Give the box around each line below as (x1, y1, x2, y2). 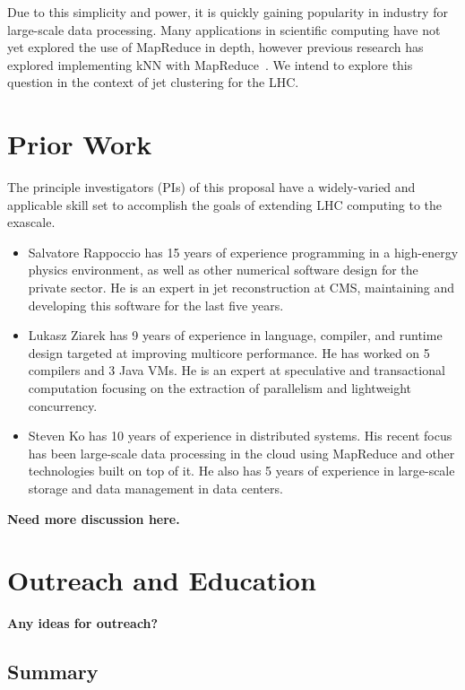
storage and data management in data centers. (28, 479, 283, 497)
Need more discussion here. (7, 509, 180, 528)
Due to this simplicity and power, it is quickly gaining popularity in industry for (7, 3, 448, 21)
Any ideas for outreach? (7, 614, 159, 633)
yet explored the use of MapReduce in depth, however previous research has (7, 38, 424, 57)
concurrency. (28, 396, 98, 415)
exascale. (7, 213, 56, 231)
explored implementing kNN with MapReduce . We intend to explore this (7, 55, 413, 74)
